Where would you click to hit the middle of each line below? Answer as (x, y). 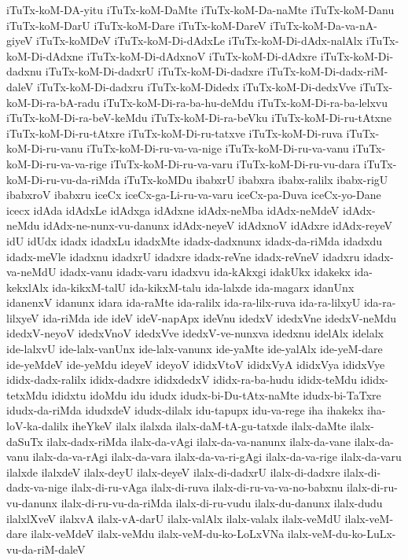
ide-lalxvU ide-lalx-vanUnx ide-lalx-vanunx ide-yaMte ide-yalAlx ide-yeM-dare (195, 349)
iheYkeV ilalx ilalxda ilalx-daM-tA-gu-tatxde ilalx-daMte (209, 426)
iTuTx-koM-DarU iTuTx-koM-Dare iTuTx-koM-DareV (136, 25)
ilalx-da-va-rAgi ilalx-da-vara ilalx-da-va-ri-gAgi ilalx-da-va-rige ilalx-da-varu (217, 457)
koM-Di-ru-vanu (45, 148)
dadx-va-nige (37, 487)
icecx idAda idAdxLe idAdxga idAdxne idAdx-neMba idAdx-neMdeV (173, 210)
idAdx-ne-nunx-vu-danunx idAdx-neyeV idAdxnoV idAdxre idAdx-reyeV (218, 225)
